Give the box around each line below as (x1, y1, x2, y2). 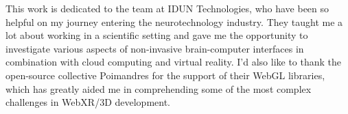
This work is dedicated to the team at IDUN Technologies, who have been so (5, 1, 329, 15)
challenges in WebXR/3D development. (5, 95, 171, 109)
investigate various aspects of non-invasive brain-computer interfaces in (5, 41, 304, 55)
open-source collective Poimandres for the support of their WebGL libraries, (5, 68, 325, 82)
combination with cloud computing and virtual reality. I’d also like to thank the (5, 55, 342, 69)
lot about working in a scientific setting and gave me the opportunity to (5, 28, 308, 42)
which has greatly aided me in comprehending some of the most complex (5, 81, 312, 96)
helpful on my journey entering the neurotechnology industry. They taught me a (5, 14, 343, 29)
